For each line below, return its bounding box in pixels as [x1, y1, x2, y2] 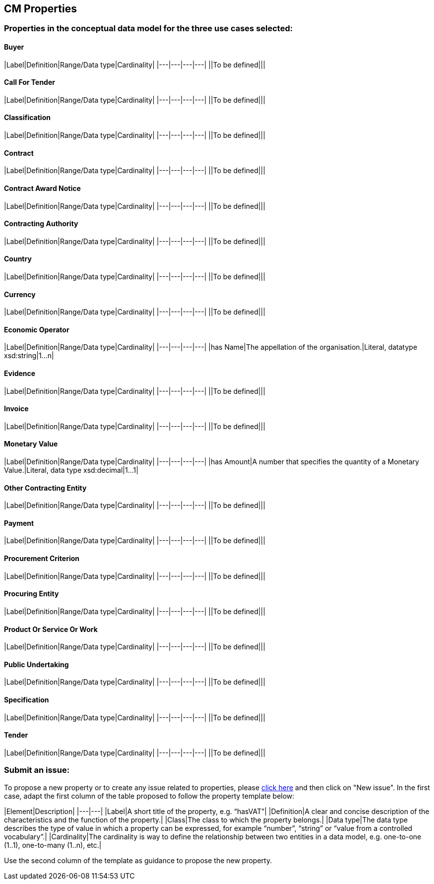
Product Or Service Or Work [4, 625, 98, 633]
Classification [4, 113, 51, 122]
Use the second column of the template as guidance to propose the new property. [4, 856, 272, 865]
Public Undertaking [4, 660, 69, 669]
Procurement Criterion [4, 554, 80, 563]
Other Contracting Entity [4, 483, 87, 492]
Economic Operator [4, 325, 69, 334]
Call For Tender [4, 78, 55, 87]
